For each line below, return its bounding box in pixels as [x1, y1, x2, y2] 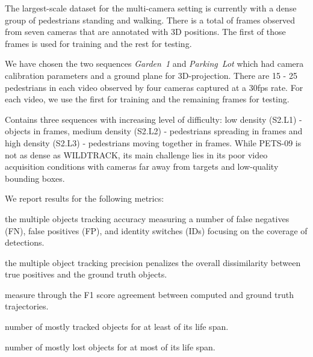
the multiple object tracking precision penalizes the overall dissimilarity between [5, 256, 301, 269]
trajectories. [5, 300, 49, 312]
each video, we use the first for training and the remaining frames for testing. [5, 93, 290, 105]
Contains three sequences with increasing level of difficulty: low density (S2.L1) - [5, 113, 302, 125]
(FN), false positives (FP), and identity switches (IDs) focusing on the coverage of [5, 224, 308, 237]
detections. [5, 236, 45, 249]
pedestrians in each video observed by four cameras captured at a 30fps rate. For [5, 81, 303, 93]
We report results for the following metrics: [5, 192, 164, 205]
